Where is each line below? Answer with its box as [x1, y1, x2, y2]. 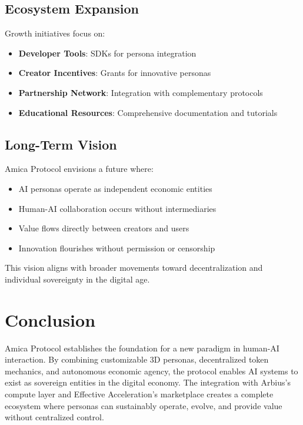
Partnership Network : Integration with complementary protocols [18, 86, 263, 98]
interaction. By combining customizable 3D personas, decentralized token [5, 353, 269, 366]
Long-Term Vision [5, 135, 117, 153]
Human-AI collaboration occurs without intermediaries [18, 202, 217, 214]
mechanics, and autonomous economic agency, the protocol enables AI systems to [5, 364, 298, 377]
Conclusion [5, 307, 96, 331]
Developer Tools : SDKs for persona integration [18, 47, 197, 59]
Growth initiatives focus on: [5, 27, 105, 39]
